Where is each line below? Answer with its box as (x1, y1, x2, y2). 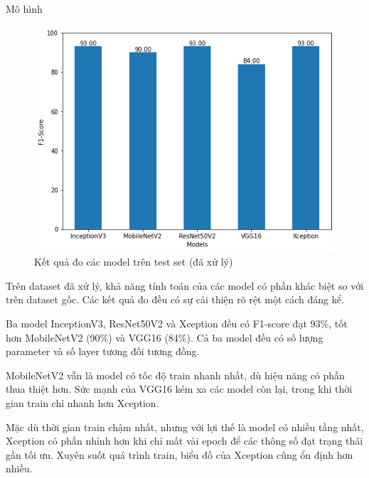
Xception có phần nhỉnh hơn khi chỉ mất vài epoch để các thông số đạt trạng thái (6, 433, 363, 448)
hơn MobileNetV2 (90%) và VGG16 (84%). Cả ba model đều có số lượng (6, 330, 323, 344)
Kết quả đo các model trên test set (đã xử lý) (34, 254, 233, 269)
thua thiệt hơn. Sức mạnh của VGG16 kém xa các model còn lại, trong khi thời (6, 381, 353, 396)
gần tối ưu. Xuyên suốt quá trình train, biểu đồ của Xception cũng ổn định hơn (6, 447, 353, 462)
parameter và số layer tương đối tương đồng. (6, 344, 200, 359)
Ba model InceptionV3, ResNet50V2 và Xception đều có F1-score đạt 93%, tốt (6, 315, 348, 330)
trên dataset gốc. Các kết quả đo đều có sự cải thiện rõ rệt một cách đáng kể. (6, 292, 344, 307)
